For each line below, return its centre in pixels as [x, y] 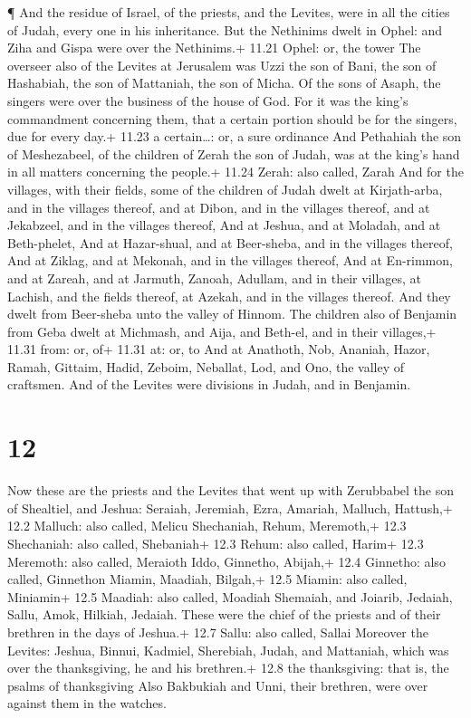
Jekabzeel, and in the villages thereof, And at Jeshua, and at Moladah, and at [224, 225]
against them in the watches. [87, 703]
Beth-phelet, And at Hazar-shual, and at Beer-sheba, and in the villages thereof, [230, 242]
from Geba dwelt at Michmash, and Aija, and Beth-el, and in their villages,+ [222, 331]
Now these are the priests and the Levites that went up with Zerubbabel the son [231, 490]
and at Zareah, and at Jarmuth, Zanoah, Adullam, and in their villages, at [215, 278]
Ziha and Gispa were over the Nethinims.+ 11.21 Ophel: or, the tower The [214, 48]
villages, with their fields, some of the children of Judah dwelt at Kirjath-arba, [225, 189]
